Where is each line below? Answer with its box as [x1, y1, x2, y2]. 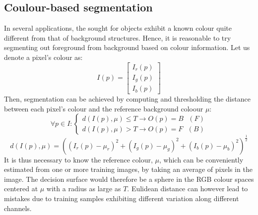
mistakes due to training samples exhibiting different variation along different [4, 193, 239, 204]
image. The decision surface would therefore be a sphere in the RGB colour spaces [4, 173, 254, 184]
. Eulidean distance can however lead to [127, 183, 248, 194]
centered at [4, 183, 38, 194]
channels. [4, 203, 32, 213]
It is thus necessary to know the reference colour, [4, 154, 153, 164]
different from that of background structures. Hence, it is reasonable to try [4, 32, 231, 43]
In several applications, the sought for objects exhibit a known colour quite [4, 23, 232, 33]
